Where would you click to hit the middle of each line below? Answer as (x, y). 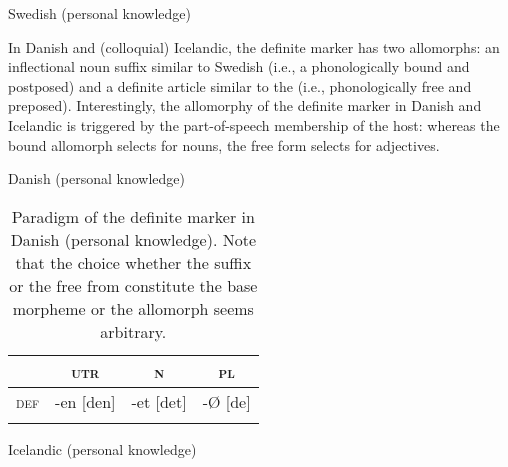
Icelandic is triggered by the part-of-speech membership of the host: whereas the (254, 124)
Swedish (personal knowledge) (99, 13)
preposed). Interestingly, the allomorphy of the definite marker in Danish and (245, 105)
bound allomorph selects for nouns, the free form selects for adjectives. (224, 144)
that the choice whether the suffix (133, 262)
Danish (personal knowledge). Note (133, 239)
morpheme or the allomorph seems (133, 308)
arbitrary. (133, 331)
